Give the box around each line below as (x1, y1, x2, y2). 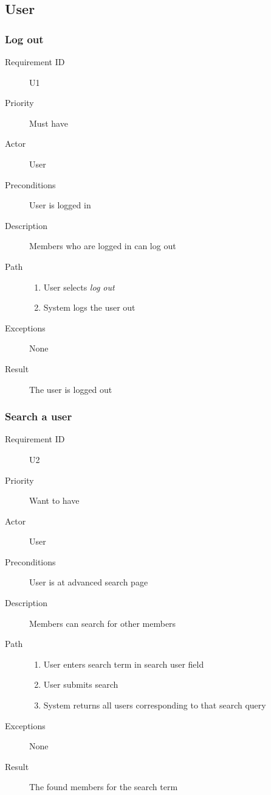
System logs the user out (43, 301, 135, 314)
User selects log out (43, 280, 115, 293)
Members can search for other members (29, 617, 176, 629)
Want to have (29, 494, 80, 507)
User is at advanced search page (29, 576, 148, 588)
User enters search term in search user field (43, 657, 204, 670)
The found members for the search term (29, 780, 178, 793)
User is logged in (29, 199, 91, 211)
